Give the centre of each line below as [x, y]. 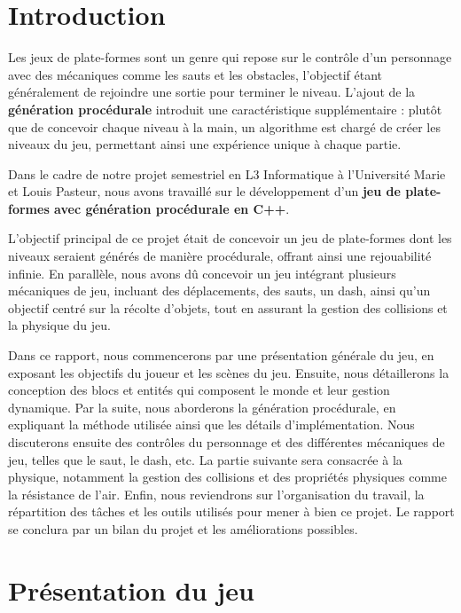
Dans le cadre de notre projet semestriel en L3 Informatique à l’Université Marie [227, 173]
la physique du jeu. [59, 325]
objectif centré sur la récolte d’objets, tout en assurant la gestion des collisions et [228, 307]
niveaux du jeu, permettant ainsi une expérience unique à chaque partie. [205, 144]
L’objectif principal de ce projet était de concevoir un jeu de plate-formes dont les [230, 238]
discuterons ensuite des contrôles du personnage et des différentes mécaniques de [227, 442]
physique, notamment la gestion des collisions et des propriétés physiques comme [227, 477]
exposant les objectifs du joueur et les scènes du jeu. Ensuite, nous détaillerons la [229, 372]
